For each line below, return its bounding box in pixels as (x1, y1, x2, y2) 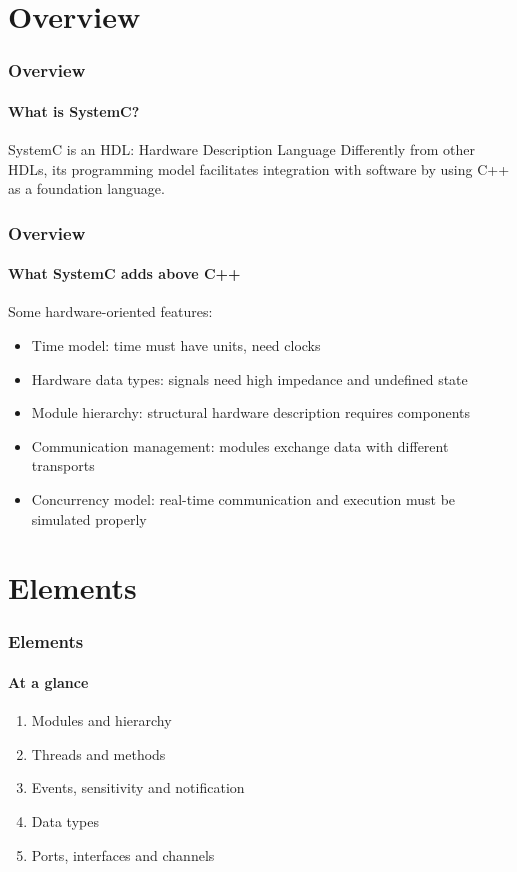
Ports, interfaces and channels (31, 844, 215, 865)
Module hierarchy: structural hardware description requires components (31, 402, 470, 423)
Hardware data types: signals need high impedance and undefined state (31, 368, 468, 389)
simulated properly (31, 508, 147, 529)
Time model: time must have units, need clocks (31, 335, 321, 356)
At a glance (8, 672, 89, 692)
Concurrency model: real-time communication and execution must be (31, 489, 456, 509)
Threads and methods (31, 743, 166, 764)
